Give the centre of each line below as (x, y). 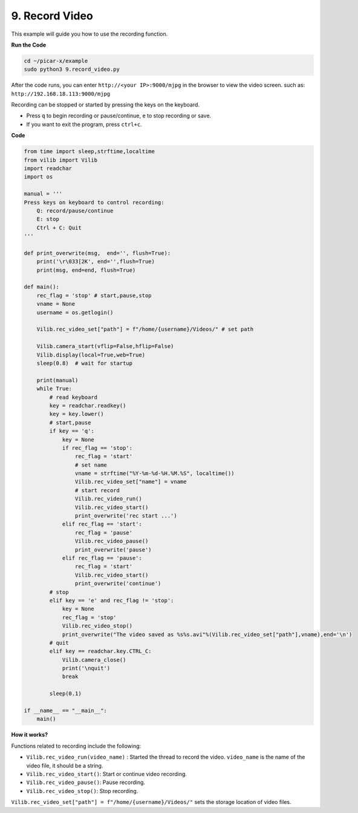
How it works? (30, 735)
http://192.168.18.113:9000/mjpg (61, 94)
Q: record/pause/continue (75, 211)
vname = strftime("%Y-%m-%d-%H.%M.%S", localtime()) (155, 473)
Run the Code (29, 45)
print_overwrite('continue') (118, 584)
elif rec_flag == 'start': (102, 524)
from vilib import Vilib (61, 160)
